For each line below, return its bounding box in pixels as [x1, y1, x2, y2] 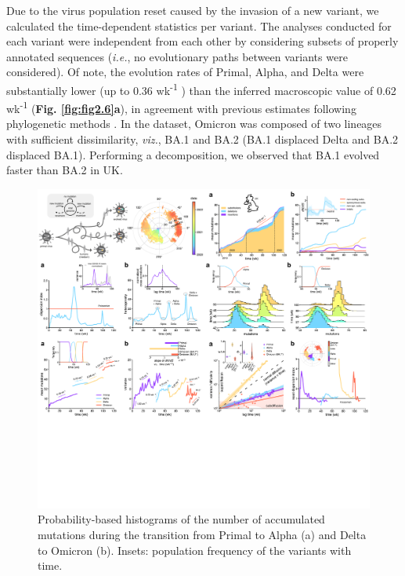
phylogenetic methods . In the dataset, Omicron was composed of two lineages [6, 115, 382, 132]
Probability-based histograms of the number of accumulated [38, 511, 325, 527]
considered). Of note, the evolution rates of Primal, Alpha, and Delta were [6, 64, 364, 80]
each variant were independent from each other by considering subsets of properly [6, 33, 399, 49]
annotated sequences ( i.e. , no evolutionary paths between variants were [6, 48, 348, 64]
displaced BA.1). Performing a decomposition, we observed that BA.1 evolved [6, 146, 380, 162]
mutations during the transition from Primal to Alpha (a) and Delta [38, 527, 367, 543]
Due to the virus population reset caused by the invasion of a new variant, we [6, 2, 379, 18]
